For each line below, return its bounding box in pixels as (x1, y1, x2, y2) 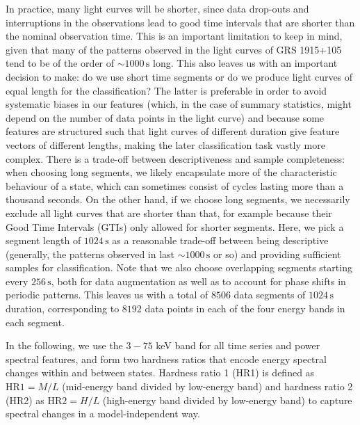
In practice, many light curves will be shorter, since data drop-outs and (6, 1, 309, 15)
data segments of (234, 287, 306, 302)
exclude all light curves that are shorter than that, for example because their (6, 205, 332, 220)
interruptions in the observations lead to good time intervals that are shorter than (6, 15, 355, 29)
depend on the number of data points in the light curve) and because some (6, 110, 325, 125)
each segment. (6, 314, 65, 329)
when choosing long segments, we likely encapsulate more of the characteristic (6, 165, 337, 179)
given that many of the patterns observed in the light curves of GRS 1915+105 (6, 42, 342, 56)
